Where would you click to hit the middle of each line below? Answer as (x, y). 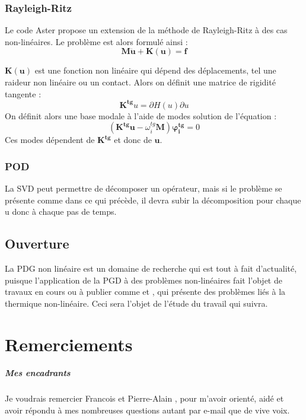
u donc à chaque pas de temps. (61, 211)
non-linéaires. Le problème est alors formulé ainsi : (96, 41)
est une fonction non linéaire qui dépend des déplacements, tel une (155, 70)
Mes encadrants (38, 373)
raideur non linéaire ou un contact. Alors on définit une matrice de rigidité (140, 82)
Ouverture (37, 244)
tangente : (23, 93)
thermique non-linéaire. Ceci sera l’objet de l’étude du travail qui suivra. (136, 303)
